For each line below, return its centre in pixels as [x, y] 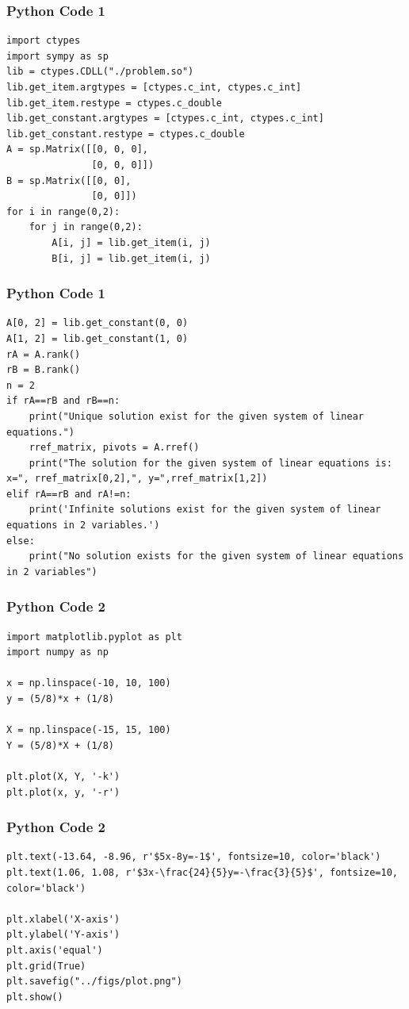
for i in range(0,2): [63, 211]
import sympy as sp [57, 56]
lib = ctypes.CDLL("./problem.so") [100, 72]
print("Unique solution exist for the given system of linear [197, 416]
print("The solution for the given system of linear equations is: [210, 463]
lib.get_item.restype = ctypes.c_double [115, 103]
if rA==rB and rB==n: [63, 401]
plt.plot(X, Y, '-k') [63, 777]
